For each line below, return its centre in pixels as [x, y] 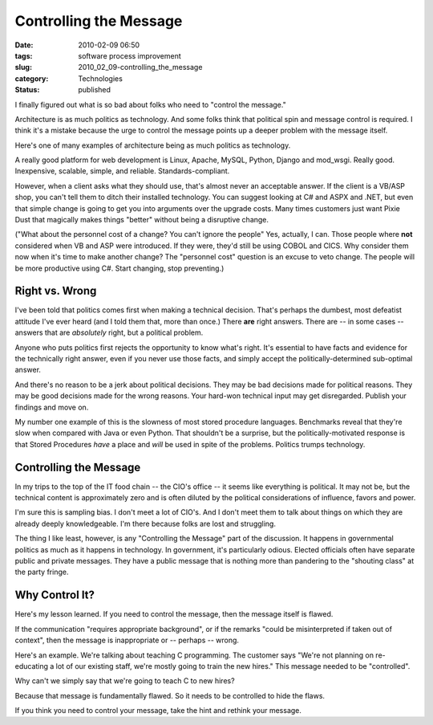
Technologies [101, 78]
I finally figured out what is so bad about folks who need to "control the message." [150, 104]
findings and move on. [52, 407]
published [95, 90]
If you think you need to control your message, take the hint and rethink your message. [158, 711]
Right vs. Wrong [56, 291]
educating [31, 666]
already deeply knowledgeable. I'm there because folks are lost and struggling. [146, 523]
